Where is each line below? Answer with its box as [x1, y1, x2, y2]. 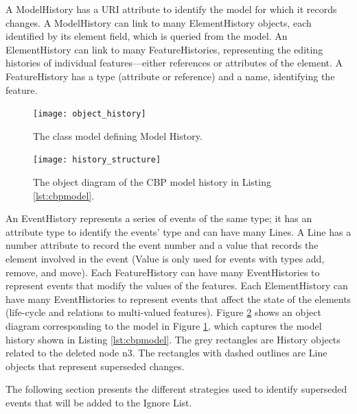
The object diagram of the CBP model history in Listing [33, 175, 271, 189]
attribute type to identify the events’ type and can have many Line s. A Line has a [5, 224, 352, 239]
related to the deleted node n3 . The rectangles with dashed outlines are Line [5, 345, 327, 360]
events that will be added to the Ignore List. [5, 395, 192, 409]
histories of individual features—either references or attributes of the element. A [5, 56, 343, 70]
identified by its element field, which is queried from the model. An [5, 29, 288, 43]
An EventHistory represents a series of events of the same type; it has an [5, 211, 312, 226]
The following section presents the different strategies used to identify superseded [5, 382, 347, 396]
